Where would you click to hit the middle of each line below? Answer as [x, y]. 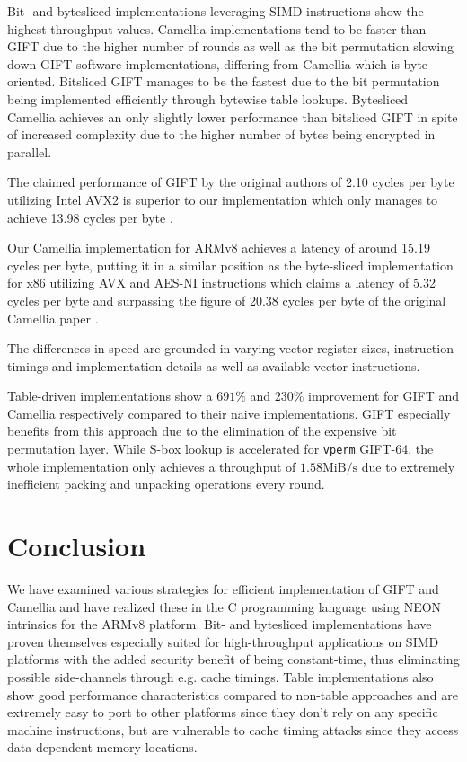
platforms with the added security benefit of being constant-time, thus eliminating [233, 659]
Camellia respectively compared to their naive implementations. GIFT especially [229, 413]
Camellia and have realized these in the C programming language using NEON [225, 606]
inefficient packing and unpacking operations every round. [166, 484]
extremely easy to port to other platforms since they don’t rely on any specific [223, 712]
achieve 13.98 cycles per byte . [90, 217]
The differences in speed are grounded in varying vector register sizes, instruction [230, 348]
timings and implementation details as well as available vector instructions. [214, 365]
